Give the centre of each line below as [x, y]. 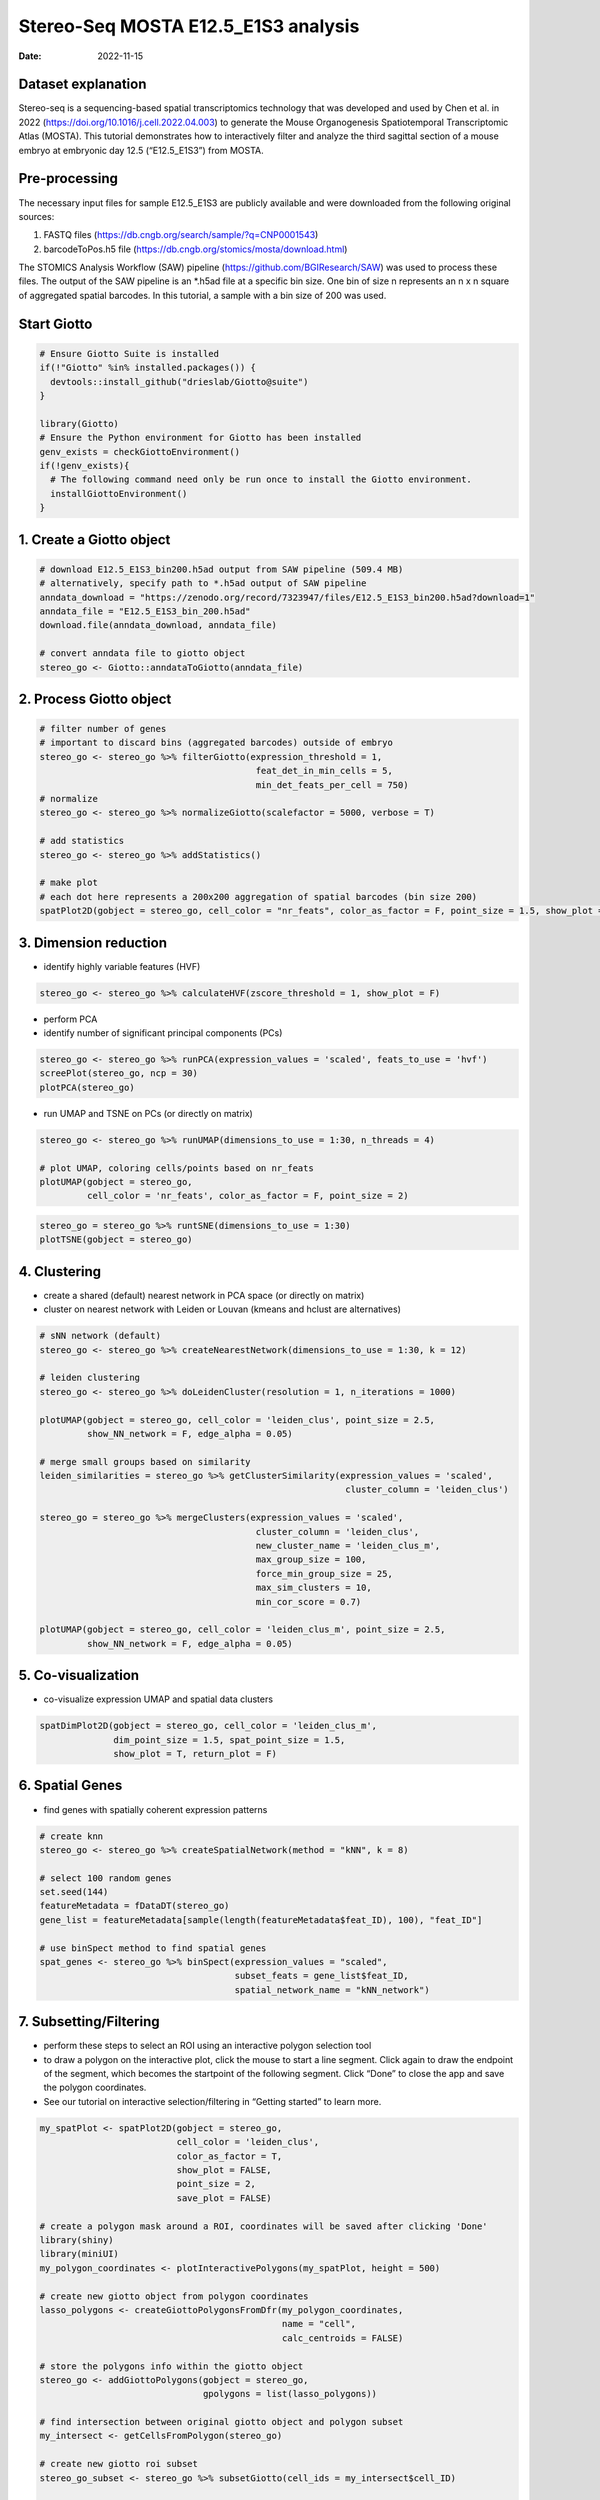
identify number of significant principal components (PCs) [163, 1033]
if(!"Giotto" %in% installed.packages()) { [148, 368]
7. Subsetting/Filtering [89, 2021]
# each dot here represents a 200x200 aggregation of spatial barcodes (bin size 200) [258, 896]
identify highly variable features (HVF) [122, 966]
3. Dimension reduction [92, 942]
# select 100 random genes [105, 1878]
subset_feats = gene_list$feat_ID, [321, 1976]
